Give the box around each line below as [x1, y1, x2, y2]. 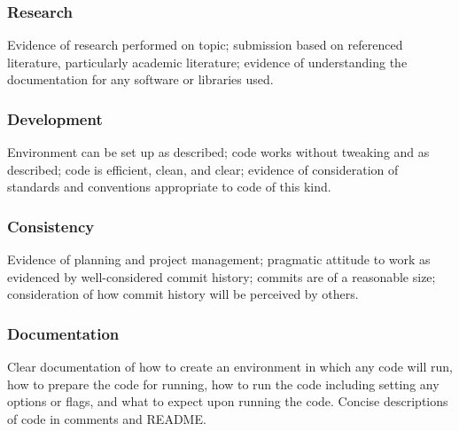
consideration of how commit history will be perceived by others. [7, 285, 359, 303]
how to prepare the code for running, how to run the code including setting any [7, 374, 440, 393]
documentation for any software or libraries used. [7, 70, 274, 89]
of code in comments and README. [7, 410, 206, 427]
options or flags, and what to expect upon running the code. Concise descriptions [7, 392, 448, 411]
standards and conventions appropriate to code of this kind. [7, 177, 331, 196]
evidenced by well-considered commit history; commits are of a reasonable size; [7, 267, 436, 286]
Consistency [7, 215, 95, 237]
